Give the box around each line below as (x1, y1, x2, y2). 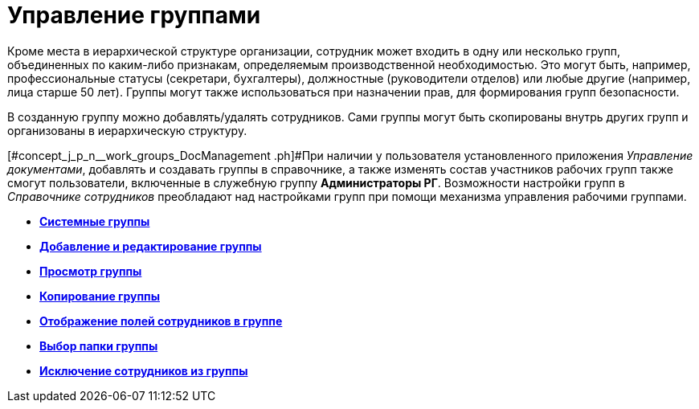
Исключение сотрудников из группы (39, 363, 248, 378)
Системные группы (39, 214, 150, 228)
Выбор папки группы (39, 338, 158, 353)
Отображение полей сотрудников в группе (39, 313, 283, 328)
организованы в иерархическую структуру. (7, 123, 247, 137)
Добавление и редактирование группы (39, 239, 262, 253)
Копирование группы (39, 288, 160, 303)
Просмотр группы (39, 264, 142, 278)
